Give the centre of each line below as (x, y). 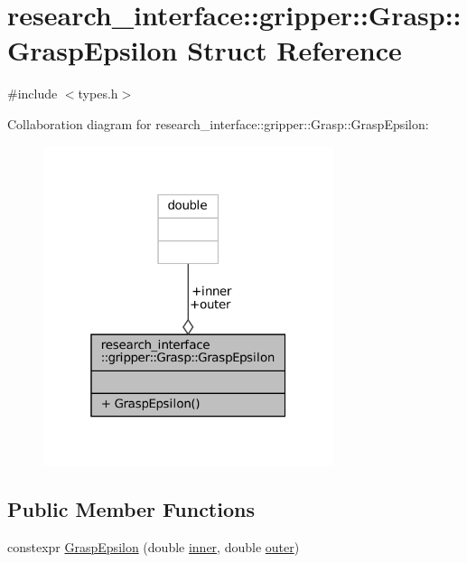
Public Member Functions (131, 508)
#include (33, 94)
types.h (98, 94)
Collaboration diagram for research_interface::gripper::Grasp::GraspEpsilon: (218, 123)
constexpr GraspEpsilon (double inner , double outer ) (154, 546)
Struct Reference (294, 50)
